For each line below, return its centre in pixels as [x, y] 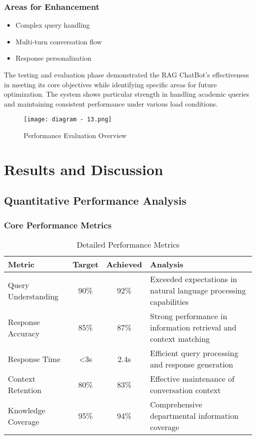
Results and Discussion [84, 169]
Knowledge [27, 410]
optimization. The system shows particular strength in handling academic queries [127, 94]
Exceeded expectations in [193, 279]
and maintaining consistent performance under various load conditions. [111, 103]
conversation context [185, 390]
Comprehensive [176, 404]
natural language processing [198, 290]
